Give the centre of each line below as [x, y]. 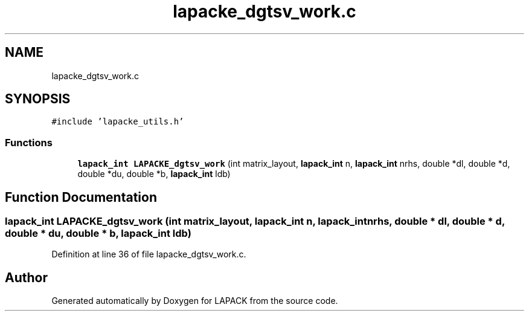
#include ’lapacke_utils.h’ [118, 122]
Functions [29, 142]
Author [26, 277]
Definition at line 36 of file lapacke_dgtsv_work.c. [149, 254]
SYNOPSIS [38, 99]
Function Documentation [81, 197]
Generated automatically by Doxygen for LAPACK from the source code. [195, 301]
